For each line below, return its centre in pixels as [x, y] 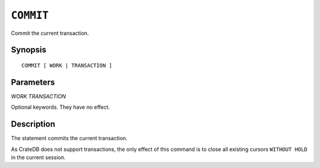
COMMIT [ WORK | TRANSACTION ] [67, 65]
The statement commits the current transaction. [69, 138]
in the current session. [38, 157]
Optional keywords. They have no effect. [60, 107]
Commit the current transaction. [50, 33]
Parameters [33, 82]
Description [33, 124]
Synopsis [29, 50]
